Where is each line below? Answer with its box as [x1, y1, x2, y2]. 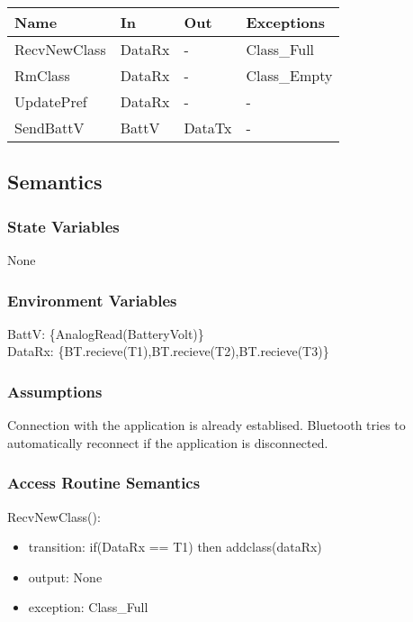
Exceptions [246, 12, 326, 32]
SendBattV [14, 117, 85, 138]
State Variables [7, 215, 120, 237]
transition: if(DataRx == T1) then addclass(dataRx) [28, 537, 322, 556]
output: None [28, 567, 103, 586]
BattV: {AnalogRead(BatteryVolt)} [7, 324, 204, 343]
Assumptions [7, 380, 103, 402]
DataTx [184, 117, 232, 138]
